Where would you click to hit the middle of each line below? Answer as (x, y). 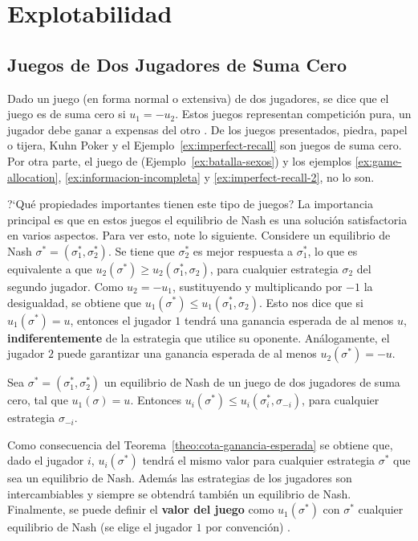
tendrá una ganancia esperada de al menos (289, 320)
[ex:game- (378, 160)
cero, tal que (38, 400)
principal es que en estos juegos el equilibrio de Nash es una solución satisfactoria (207, 219)
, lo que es (333, 250)
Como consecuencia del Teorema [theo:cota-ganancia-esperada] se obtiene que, (200, 444)
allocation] (33, 176)
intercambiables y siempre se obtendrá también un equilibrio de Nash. (179, 493)
